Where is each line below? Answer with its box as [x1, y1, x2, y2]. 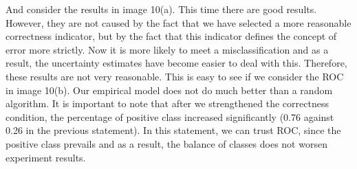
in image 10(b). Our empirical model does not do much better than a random [6, 82, 333, 97]
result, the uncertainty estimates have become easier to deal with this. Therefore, [6, 56, 347, 70]
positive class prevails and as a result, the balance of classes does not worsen [6, 136, 327, 150]
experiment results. [6, 150, 86, 164]
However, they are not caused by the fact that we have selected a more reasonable [6, 15, 351, 30]
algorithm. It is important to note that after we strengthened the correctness [6, 96, 329, 111]
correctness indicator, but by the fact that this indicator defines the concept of [6, 29, 337, 43]
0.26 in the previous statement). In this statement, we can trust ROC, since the [6, 123, 341, 137]
